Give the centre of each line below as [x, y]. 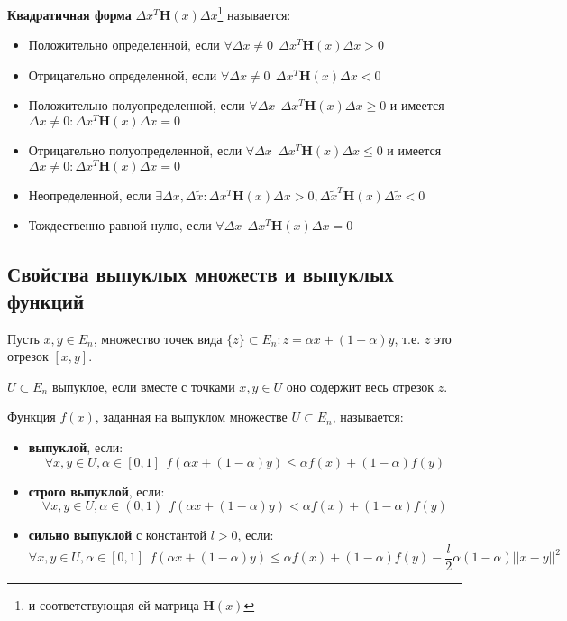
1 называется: [254, 13]
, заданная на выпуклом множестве [191, 417]
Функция [32, 417]
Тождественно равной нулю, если [120, 225]
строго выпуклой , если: [96, 491]
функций [46, 300]
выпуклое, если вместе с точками [143, 386]
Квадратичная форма [69, 14]
